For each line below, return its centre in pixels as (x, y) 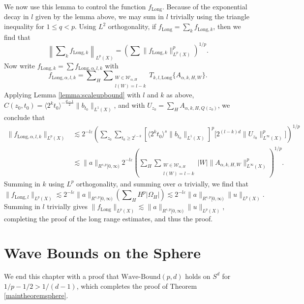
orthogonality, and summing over (126, 183)
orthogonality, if (132, 26)
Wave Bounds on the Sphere (103, 252)
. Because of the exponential (205, 6)
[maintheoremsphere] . (36, 295)
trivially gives (67, 206)
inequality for (24, 26)
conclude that (25, 117)
